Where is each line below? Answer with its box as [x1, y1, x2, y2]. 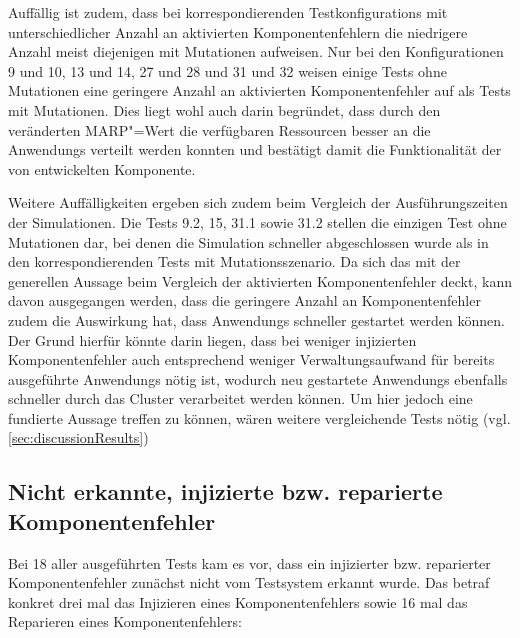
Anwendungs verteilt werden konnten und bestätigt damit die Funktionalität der [8, 139, 502, 160]
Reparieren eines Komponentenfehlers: [8, 611, 242, 632]
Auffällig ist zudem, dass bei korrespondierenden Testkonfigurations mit [8, 2, 448, 22]
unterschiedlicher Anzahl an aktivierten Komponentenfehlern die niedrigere [8, 21, 468, 42]
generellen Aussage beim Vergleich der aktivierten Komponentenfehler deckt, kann [8, 270, 512, 291]
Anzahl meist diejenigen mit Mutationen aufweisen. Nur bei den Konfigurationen [8, 41, 504, 62]
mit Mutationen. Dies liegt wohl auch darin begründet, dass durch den [8, 99, 441, 120]
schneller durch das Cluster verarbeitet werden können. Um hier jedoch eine [8, 388, 473, 409]
